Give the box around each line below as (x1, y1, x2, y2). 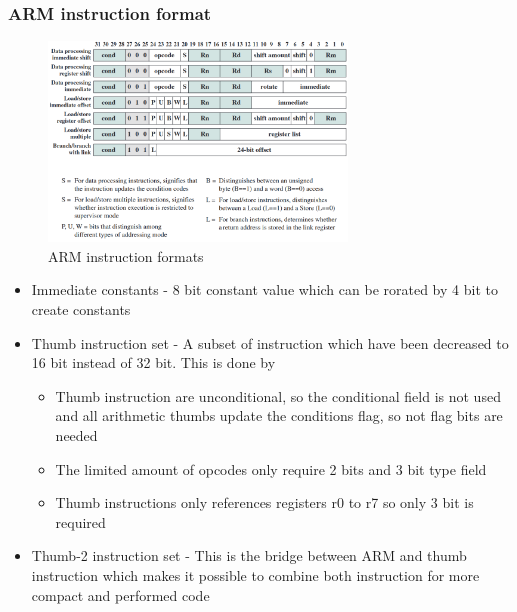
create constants (31, 298, 131, 319)
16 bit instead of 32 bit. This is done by (31, 352, 276, 373)
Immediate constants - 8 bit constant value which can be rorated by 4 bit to (31, 279, 498, 300)
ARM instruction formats (48, 245, 204, 266)
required (55, 511, 106, 532)
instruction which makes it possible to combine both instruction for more (31, 564, 480, 585)
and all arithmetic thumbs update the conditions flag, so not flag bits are (55, 405, 503, 426)
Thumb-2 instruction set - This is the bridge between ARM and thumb (31, 545, 467, 566)
